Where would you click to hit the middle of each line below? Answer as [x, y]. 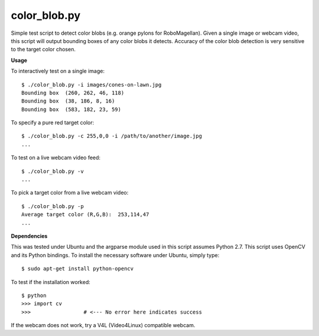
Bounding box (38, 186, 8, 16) [68, 101]
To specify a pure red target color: [53, 123]
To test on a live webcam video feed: [56, 158]
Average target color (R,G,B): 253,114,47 [85, 215]
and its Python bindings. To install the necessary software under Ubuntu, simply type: [115, 255]
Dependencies [29, 236]
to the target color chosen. [43, 50]
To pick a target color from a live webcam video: [70, 193]
